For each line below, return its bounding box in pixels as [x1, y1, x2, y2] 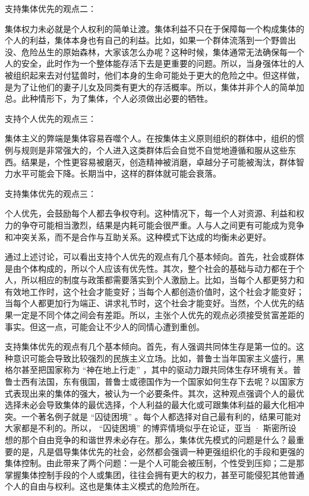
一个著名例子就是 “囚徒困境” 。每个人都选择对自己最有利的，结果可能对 [21, 410, 301, 422]
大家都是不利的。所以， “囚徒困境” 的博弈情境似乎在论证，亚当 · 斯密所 [5, 422, 288, 434]
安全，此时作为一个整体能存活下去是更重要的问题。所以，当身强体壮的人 [21, 57, 304, 70]
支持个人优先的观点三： [5, 112, 96, 124]
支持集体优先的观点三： [5, 187, 96, 199]
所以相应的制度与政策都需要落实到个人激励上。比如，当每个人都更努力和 [21, 274, 304, 286]
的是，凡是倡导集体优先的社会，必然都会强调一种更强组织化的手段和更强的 [12, 445, 304, 457]
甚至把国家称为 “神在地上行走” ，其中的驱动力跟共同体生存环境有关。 [21, 363, 293, 376]
